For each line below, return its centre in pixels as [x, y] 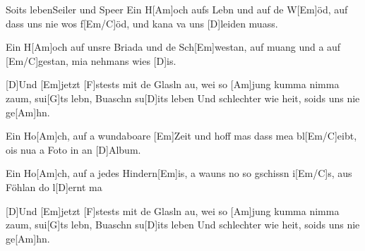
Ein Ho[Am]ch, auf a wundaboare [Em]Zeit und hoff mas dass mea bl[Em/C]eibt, [181, 136]
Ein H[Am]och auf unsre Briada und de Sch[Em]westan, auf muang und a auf [173, 47]
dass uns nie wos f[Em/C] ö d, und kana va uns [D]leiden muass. [142, 23]
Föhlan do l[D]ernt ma [54, 186]
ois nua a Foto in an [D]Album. [73, 149]
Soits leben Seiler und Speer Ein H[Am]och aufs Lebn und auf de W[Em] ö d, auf [177, 9]
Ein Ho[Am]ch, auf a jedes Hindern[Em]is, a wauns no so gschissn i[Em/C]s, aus [179, 173]
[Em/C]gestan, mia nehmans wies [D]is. [91, 60]
